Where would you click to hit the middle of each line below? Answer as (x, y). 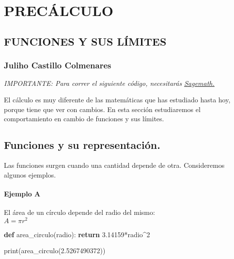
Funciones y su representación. (82, 145)
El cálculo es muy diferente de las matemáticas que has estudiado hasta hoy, (117, 99)
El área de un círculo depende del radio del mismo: (79, 212)
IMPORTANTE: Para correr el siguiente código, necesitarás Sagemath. (109, 83)
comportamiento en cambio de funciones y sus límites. (84, 119)
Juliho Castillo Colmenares (58, 65)
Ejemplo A (22, 193)
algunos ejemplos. (30, 174)
